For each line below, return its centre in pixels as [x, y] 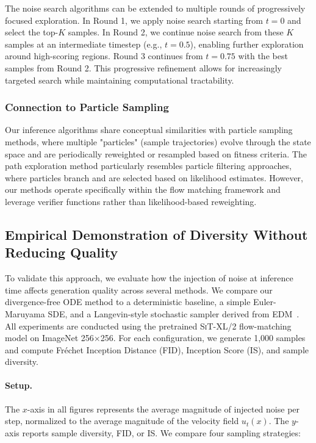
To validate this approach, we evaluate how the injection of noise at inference [149, 278]
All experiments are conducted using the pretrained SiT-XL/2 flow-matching [148, 326]
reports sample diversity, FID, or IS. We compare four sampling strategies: [161, 432]
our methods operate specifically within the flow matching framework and [143, 189]
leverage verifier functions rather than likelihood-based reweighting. [131, 201]
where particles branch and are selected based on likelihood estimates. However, [154, 177]
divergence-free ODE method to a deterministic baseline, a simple [128, 302]
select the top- [32, 32]
